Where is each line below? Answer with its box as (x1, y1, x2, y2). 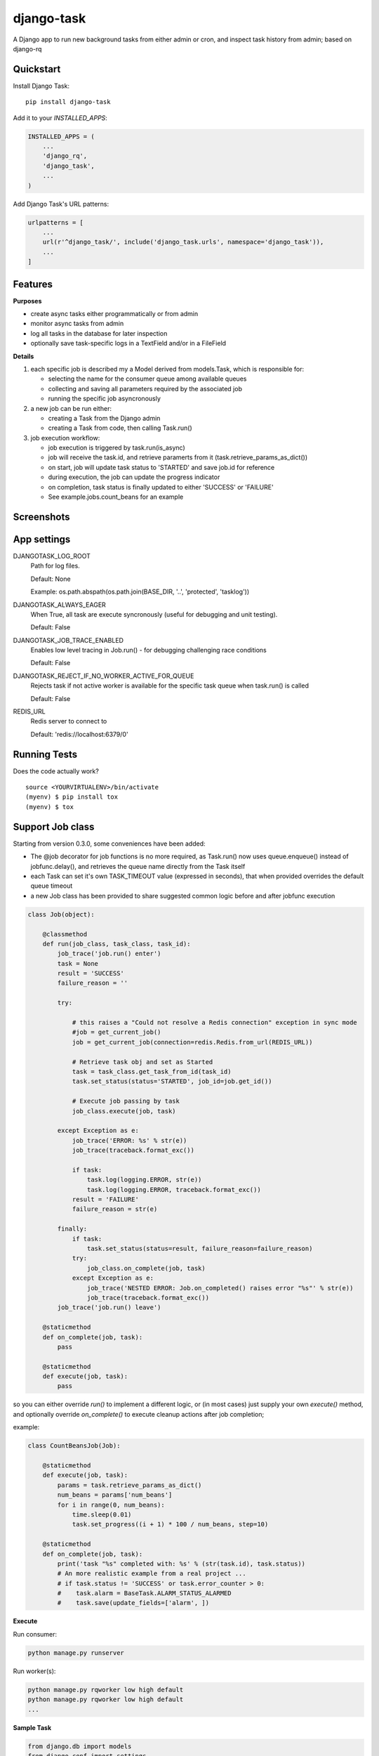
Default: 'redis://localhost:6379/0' (30, 730, 129, 738)
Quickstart (13, 63, 61, 75)
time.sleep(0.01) (72, 1510, 132, 1519)
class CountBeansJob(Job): (27, 1442, 121, 1450)
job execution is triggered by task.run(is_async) (48, 443, 185, 452)
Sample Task (13, 1723, 52, 1731)
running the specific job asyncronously (48, 394, 161, 403)
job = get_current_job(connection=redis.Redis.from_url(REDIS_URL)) (72, 1038, 313, 1046)
